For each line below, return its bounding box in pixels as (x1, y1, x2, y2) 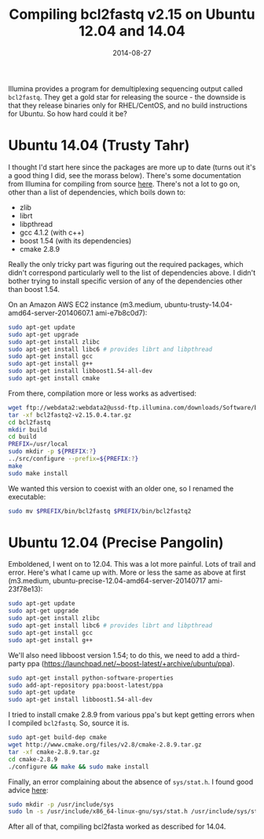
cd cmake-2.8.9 (8, 755, 58, 763)
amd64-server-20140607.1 (8, 308, 94, 317)
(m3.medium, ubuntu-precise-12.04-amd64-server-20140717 (8, 576, 207, 585)
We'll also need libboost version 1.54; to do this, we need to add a (8, 650, 221, 660)
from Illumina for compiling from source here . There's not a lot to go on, (8, 179, 240, 188)
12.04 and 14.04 (78, 22, 186, 40)
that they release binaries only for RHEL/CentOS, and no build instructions (8, 100, 247, 110)
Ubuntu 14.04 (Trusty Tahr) (8, 137, 190, 155)
